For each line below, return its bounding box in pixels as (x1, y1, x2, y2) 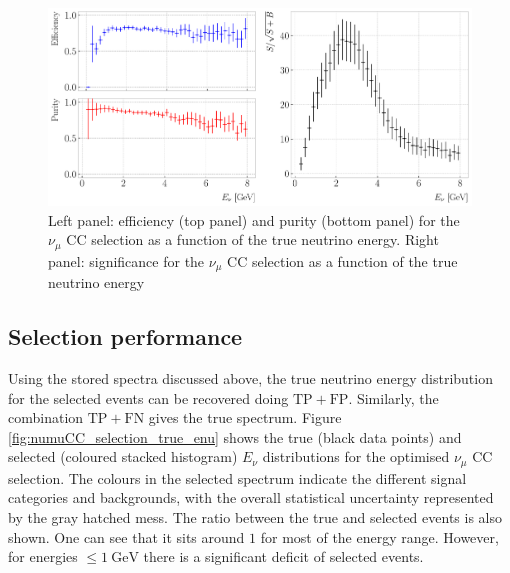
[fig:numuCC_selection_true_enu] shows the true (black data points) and (8, 426, 462, 447)
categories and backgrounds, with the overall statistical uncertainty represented (8, 487, 494, 508)
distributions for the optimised (262, 446, 450, 467)
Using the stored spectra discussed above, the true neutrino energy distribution (8, 368, 493, 388)
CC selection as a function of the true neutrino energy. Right (66, 229, 439, 250)
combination (8, 407, 84, 428)
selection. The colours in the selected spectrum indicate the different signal (8, 467, 467, 488)
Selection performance (8, 321, 243, 352)
